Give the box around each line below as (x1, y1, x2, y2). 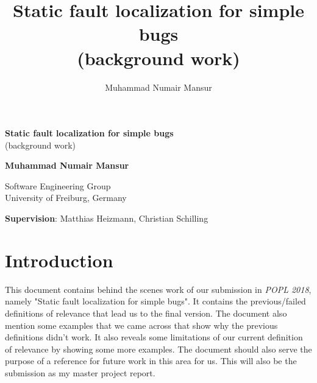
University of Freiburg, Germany (5, 191, 127, 204)
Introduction (5, 247, 113, 272)
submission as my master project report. (5, 366, 155, 379)
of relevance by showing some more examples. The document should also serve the (5, 342, 312, 355)
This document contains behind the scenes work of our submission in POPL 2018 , (5, 283, 312, 295)
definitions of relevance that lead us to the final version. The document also (5, 306, 287, 319)
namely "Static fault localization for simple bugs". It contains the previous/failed (5, 295, 306, 307)
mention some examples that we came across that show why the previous (5, 318, 278, 331)
